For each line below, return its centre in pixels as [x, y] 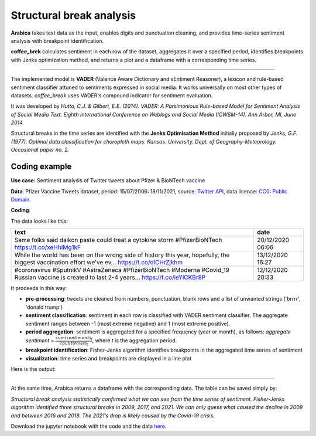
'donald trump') [44, 307]
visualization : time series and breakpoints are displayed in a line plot [109, 358]
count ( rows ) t [74, 344]
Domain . [21, 199]
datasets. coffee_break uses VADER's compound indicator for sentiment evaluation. [112, 95]
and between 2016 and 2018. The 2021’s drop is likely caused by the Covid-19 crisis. [113, 415]
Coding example [41, 167]
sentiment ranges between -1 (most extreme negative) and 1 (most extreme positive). [128, 323]
